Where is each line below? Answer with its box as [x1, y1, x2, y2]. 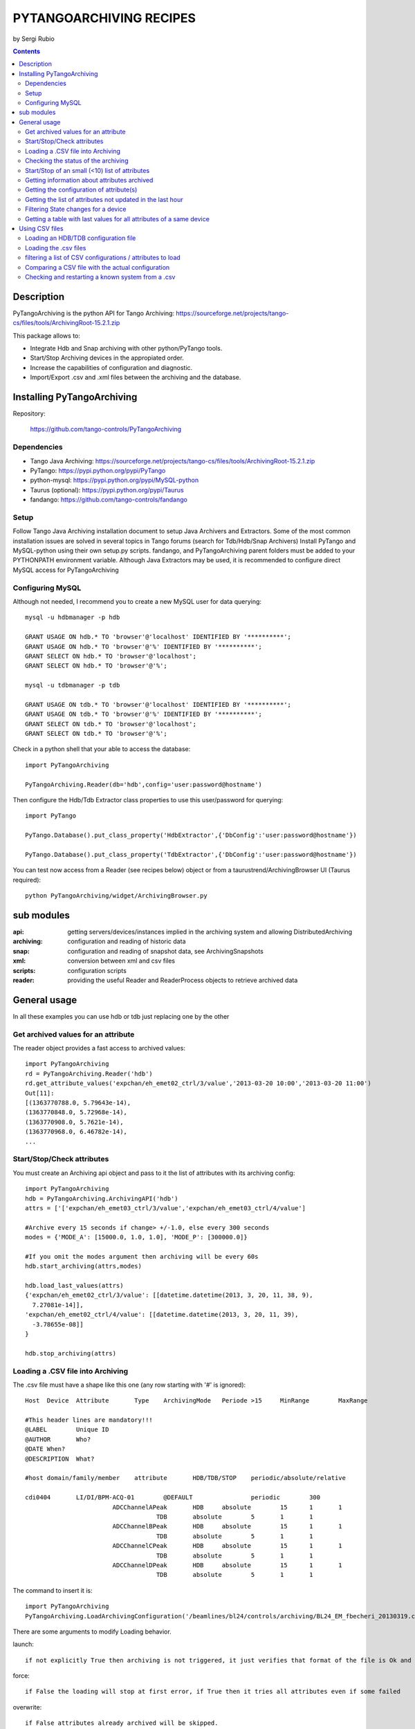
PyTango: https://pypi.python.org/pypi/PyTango [30, 467, 166, 474]
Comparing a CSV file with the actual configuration [25, 263, 170, 271]
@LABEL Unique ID [25, 1425, 109, 1434]
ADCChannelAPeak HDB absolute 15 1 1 [112, 1503, 342, 1511]
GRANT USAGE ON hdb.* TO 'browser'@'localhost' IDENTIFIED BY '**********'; [25, 633, 292, 641]
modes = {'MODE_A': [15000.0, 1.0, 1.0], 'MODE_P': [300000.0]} [25, 1233, 248, 1241]
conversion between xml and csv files [67, 956, 176, 965]
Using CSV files [19, 224, 64, 232]
